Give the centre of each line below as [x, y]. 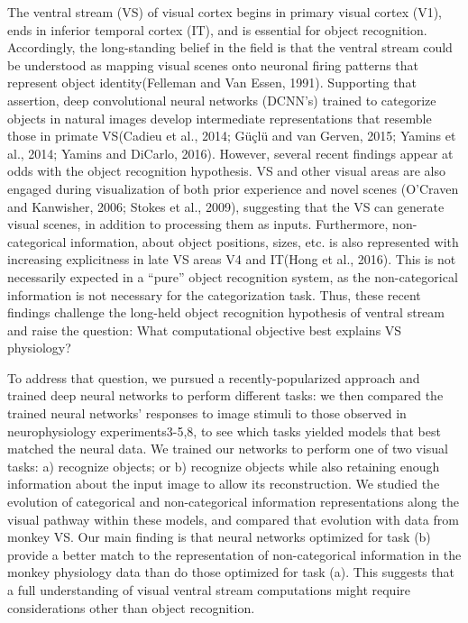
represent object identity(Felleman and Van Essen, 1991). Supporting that [212, 82]
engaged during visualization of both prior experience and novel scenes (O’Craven [233, 188]
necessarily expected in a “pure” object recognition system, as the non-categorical [233, 276]
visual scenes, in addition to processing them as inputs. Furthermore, [198, 224]
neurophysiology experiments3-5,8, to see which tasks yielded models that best [224, 431]
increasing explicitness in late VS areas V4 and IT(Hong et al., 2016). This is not [232, 259]
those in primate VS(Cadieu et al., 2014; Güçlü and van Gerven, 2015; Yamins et [232, 136]
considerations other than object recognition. [131, 607]
